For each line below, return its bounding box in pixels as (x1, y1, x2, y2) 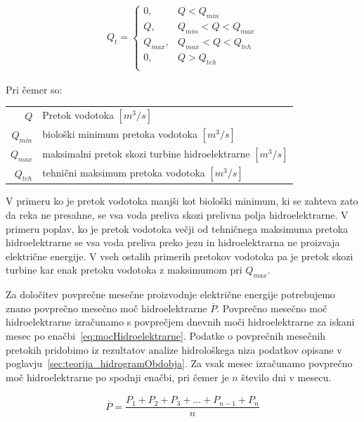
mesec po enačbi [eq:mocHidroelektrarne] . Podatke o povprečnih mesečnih (6, 328, 326, 343)
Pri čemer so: (6, 82, 63, 96)
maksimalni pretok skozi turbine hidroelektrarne (42, 146, 250, 160)
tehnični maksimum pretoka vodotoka (42, 165, 205, 179)
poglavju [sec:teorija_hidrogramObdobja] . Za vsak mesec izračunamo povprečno (6, 356, 353, 371)
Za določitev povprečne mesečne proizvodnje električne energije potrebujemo (6, 287, 335, 302)
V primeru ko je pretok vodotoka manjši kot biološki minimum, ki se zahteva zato (6, 193, 358, 208)
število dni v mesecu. (241, 369, 332, 384)
